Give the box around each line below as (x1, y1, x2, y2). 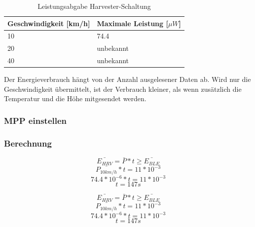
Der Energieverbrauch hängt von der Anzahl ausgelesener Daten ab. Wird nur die (4, 74, 251, 84)
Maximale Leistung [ (97, 18, 168, 28)
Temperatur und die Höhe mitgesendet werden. (4, 93, 146, 104)
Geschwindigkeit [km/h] (7, 18, 90, 28)
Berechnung (4, 137, 52, 149)
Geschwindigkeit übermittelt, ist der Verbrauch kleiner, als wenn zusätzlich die (4, 83, 242, 94)
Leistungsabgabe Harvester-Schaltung (37, 1, 151, 11)
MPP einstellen (4, 114, 67, 126)
